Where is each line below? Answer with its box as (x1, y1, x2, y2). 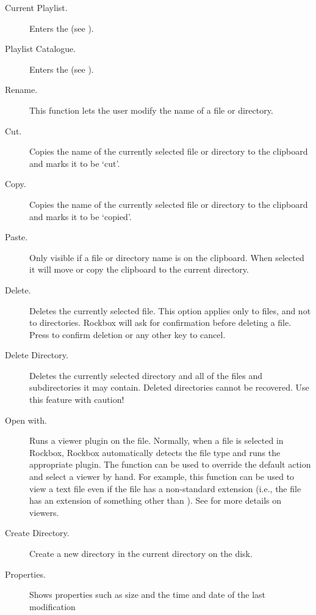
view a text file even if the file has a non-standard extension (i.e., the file (29, 482, 301, 495)
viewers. (29, 506, 59, 518)
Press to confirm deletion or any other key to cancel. (29, 328, 226, 341)
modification (29, 600, 76, 613)
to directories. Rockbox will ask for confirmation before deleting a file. (29, 316, 292, 329)
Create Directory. (5, 526, 70, 539)
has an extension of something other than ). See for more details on (29, 494, 282, 507)
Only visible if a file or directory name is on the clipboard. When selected (29, 251, 304, 263)
